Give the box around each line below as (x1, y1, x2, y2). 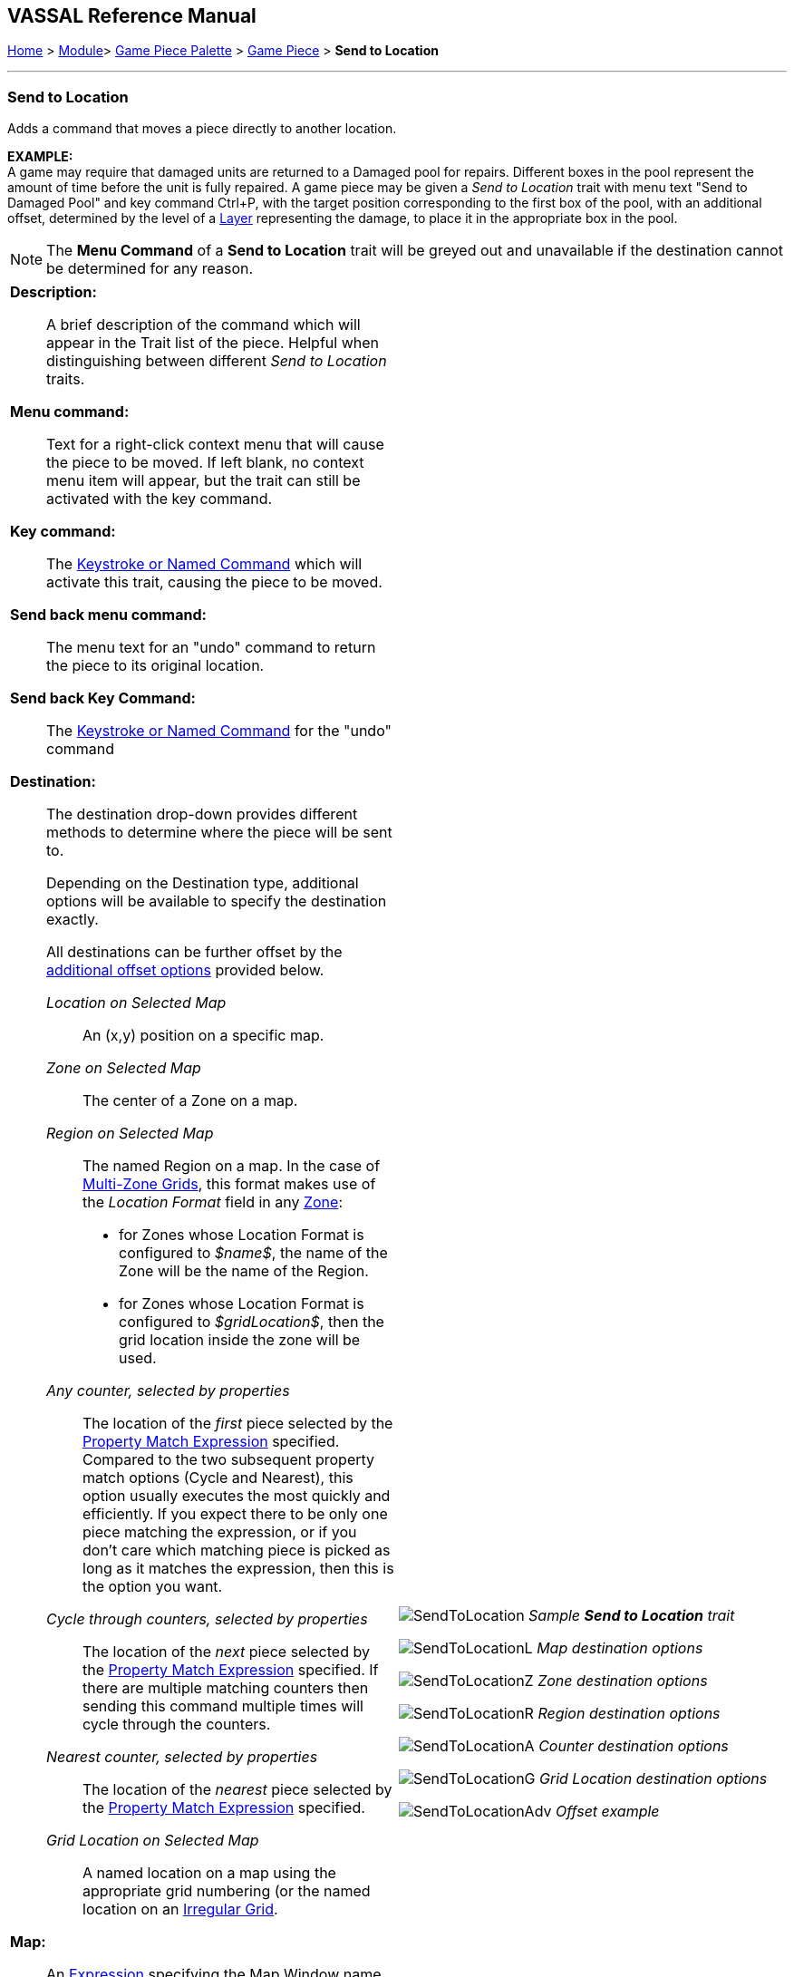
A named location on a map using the (82, 1864, 336, 1883)
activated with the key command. (46, 489, 273, 509)
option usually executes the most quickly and (82, 1487, 391, 1506)
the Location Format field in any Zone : (82, 1193, 343, 1212)
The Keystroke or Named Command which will (46, 555, 363, 574)
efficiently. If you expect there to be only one (82, 1505, 388, 1524)
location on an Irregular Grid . (82, 1900, 278, 1919)
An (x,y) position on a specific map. (82, 1026, 324, 1045)
